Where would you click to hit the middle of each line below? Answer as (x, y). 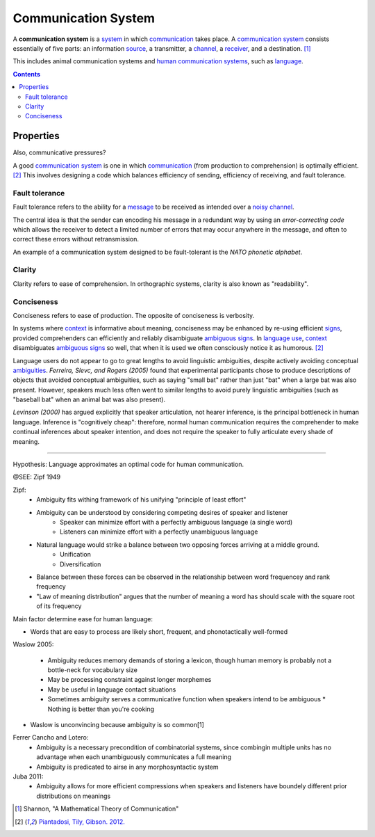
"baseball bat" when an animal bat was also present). (89, 399)
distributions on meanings (74, 796)
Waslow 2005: (33, 644)
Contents (27, 74)
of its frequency (59, 606)
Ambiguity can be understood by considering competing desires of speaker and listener (162, 512)
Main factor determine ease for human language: (83, 619)
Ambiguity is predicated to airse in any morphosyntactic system (127, 767)
